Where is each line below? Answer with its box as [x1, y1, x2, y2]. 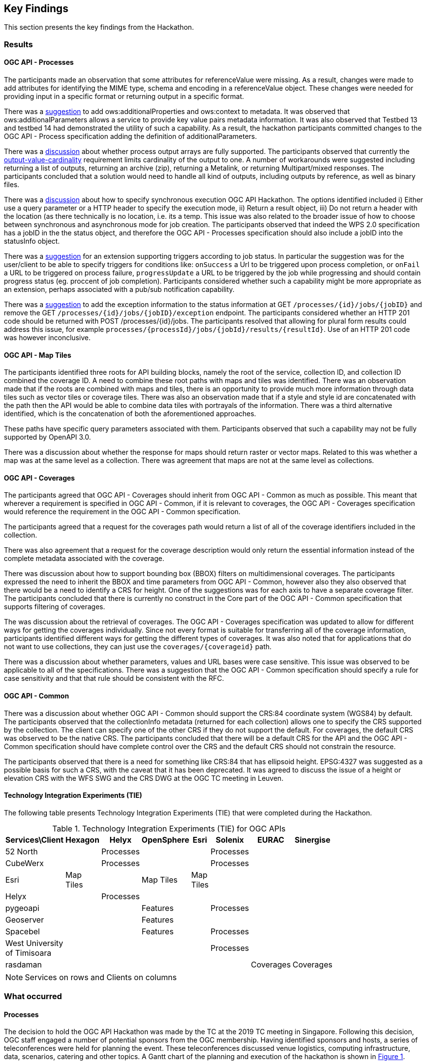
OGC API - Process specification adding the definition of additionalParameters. [4, 132, 257, 141]
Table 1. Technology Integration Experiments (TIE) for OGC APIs [52, 823, 286, 833]
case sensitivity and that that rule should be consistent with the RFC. [4, 674, 224, 683]
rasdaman [5, 959, 42, 969]
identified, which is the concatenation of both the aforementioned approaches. [4, 409, 256, 418]
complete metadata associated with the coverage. [4, 554, 164, 563]
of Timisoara [5, 947, 52, 958]
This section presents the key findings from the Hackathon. [4, 23, 194, 32]
